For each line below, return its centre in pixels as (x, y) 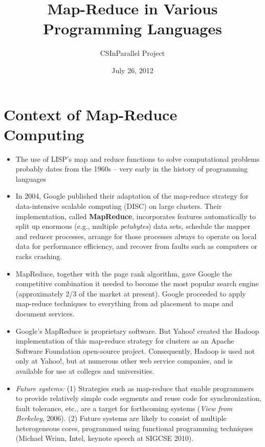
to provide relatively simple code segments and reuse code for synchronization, (138, 398)
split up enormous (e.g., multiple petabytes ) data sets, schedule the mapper (133, 226)
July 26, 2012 (132, 70)
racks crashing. (39, 256)
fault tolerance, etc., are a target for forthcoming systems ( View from (124, 408)
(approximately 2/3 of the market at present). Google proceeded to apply (131, 293)
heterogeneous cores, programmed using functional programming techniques (134, 428)
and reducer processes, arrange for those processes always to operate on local (136, 236)
